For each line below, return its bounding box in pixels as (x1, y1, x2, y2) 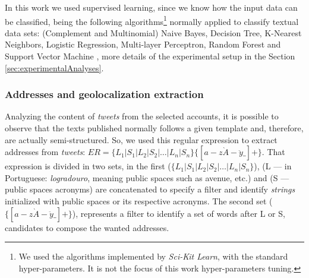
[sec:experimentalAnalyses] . (5, 61, 104, 74)
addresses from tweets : (5, 146, 86, 158)
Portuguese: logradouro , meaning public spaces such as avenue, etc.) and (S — (5, 171, 289, 184)
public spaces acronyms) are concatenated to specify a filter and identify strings (5, 183, 295, 195)
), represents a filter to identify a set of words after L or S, (72, 207, 285, 219)
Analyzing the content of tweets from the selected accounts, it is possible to (5, 110, 279, 122)
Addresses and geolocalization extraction (5, 87, 204, 102)
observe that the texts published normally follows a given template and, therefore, (5, 122, 304, 134)
